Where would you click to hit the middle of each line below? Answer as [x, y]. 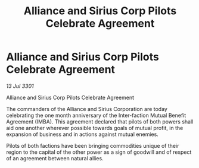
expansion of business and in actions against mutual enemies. [83, 134]
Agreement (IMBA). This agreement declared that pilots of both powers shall [100, 121]
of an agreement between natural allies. [55, 158]
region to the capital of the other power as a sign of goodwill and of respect [99, 152]
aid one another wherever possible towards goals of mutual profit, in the [95, 128]
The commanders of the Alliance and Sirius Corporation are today [87, 109]
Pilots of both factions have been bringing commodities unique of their [93, 145]
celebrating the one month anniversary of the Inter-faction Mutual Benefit [96, 115]
